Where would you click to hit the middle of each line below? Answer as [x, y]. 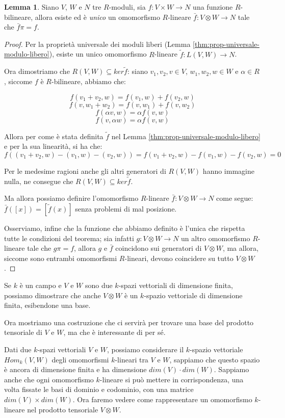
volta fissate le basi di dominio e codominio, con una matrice [99, 389]
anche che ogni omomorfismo [49, 379]
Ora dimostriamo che [37, 71]
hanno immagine [228, 171]
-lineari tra [132, 359]
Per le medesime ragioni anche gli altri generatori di [85, 171]
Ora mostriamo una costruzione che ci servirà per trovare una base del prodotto [129, 322]
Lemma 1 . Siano [32, 7]
